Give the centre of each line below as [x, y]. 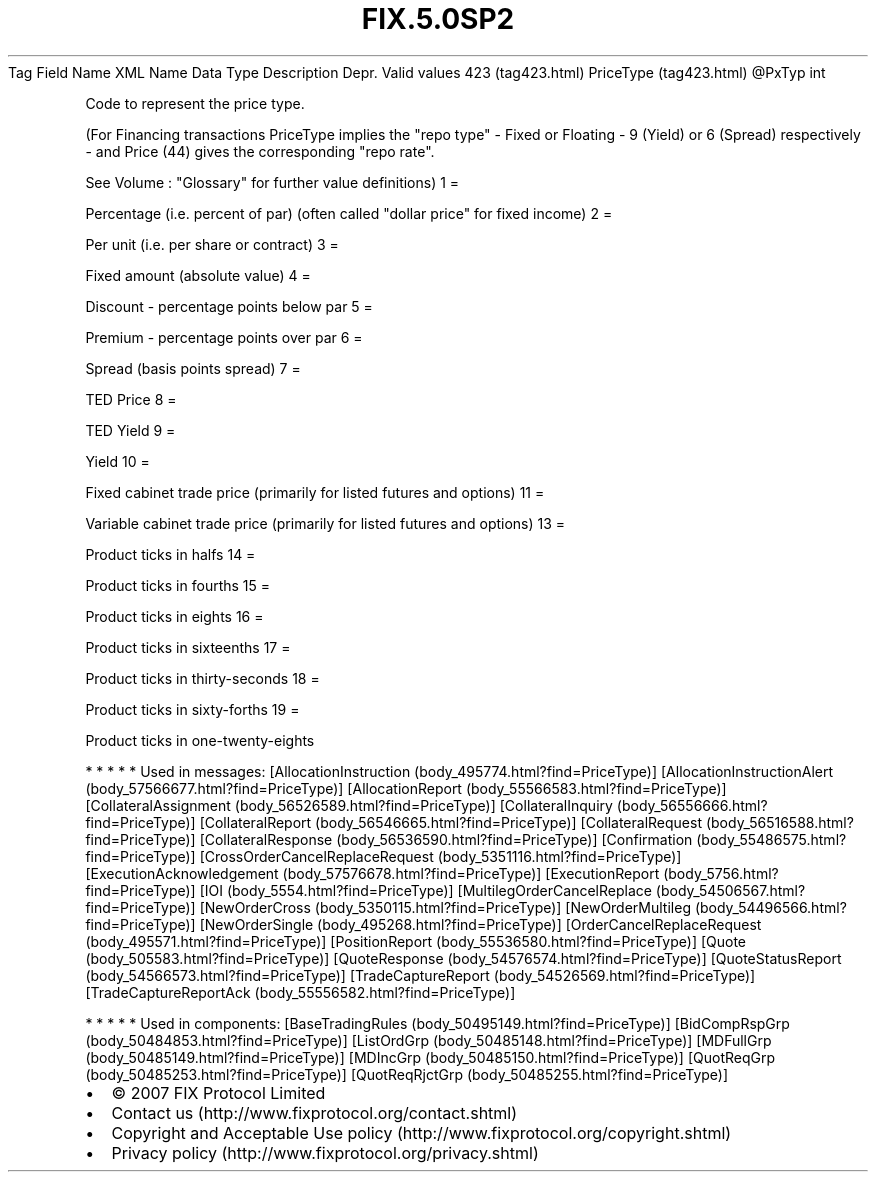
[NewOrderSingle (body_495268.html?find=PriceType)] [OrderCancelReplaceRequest [480, 924]
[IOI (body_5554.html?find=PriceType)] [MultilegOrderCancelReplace [425, 890]
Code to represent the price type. [195, 103]
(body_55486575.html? [771, 839]
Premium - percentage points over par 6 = [224, 337]
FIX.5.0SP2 [438, 19]
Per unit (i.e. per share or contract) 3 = [212, 244]
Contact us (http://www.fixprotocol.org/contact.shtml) [314, 1112]
